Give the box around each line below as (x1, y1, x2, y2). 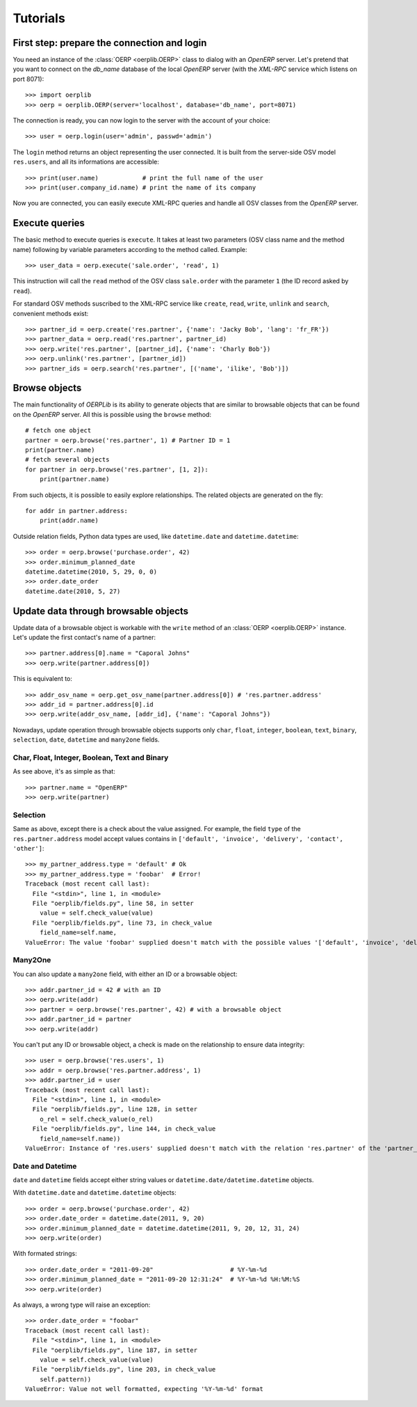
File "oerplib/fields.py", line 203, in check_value (32, 1365, 216, 1374)
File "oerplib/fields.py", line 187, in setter (32, 1346, 198, 1354)
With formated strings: (13, 1250, 77, 1258)
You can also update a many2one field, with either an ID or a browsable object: (13, 970, 238, 978)
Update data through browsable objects (13, 605, 189, 617)
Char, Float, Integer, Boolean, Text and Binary (13, 753, 169, 762)
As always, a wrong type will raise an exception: (13, 1300, 151, 1309)
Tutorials (13, 10, 65, 26)
